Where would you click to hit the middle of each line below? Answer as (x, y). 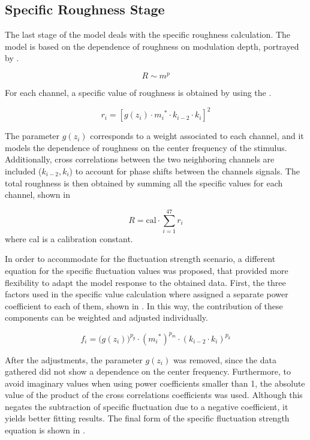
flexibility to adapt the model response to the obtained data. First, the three (145, 282)
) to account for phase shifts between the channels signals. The (184, 171)
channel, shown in (37, 195)
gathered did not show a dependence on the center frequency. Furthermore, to (148, 371)
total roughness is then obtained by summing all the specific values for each (144, 183)
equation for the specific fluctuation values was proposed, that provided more (147, 271)
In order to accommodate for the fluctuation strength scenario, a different (140, 259)
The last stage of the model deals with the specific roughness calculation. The (148, 34)
